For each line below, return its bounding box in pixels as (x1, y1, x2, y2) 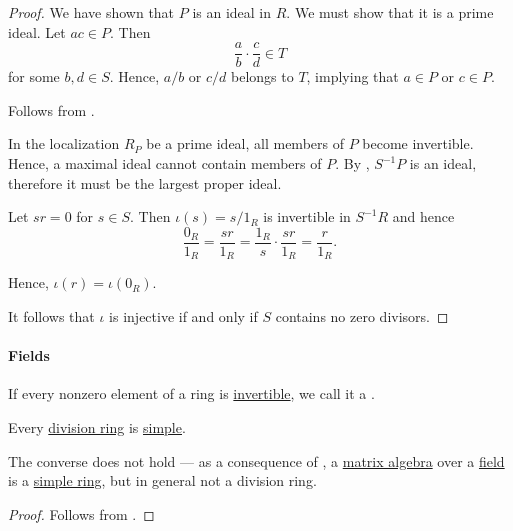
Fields (8, 345, 50, 366)
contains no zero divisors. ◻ (275, 305, 449, 326)
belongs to (231, 66, 294, 87)
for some (8, 66, 60, 87)
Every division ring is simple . (8, 416, 186, 437)
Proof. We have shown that (8, 2, 175, 22)
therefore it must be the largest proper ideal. (8, 172, 282, 193)
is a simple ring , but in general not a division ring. (8, 470, 317, 491)
